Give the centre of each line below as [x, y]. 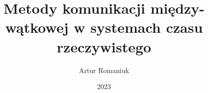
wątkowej [37, 27]
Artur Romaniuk [104, 70]
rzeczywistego [104, 46]
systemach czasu [147, 27]
